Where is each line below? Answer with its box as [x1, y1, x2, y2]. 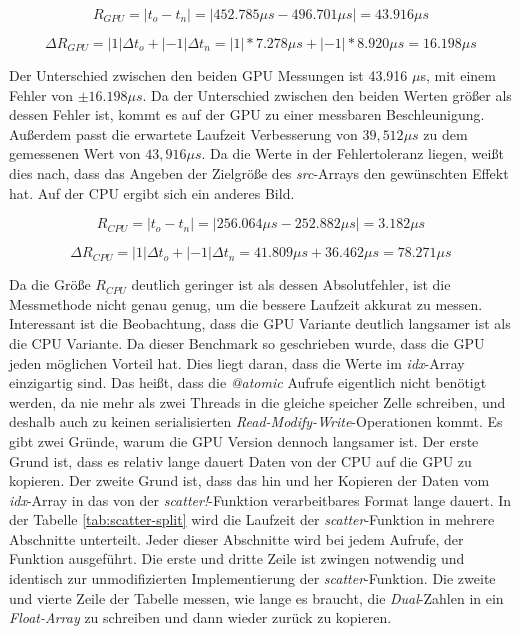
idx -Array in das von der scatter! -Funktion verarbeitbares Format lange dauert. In [9, 489, 512, 510]
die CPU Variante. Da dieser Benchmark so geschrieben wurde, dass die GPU [9, 332, 485, 353]
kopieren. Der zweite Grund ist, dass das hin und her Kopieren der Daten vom [9, 470, 490, 491]
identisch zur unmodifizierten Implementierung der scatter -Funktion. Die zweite [9, 568, 496, 589]
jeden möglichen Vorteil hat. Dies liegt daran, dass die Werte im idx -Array [9, 352, 465, 373]
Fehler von [9, 84, 74, 105]
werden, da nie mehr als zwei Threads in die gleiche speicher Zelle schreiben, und [9, 391, 506, 412]
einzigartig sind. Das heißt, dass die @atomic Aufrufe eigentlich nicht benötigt [9, 372, 487, 393]
